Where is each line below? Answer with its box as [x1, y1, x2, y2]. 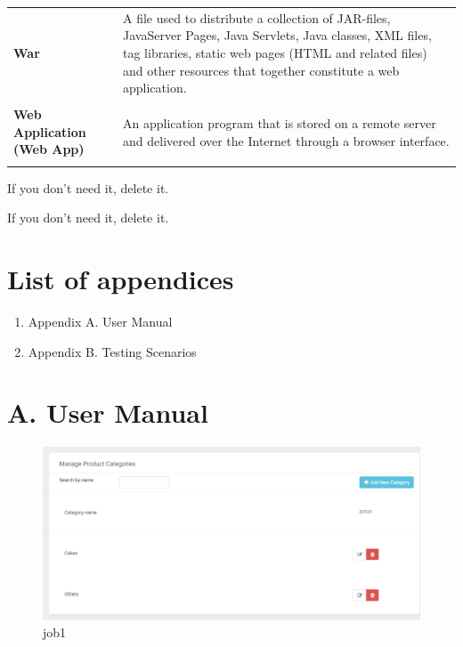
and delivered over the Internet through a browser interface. [123, 131, 450, 150]
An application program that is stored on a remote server [123, 114, 436, 133]
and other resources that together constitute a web [123, 61, 400, 79]
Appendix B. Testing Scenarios [28, 342, 197, 360]
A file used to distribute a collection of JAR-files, [123, 8, 391, 27]
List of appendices [7, 261, 234, 297]
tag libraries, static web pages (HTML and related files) [123, 43, 427, 61]
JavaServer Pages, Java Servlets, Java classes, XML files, [123, 26, 432, 44]
